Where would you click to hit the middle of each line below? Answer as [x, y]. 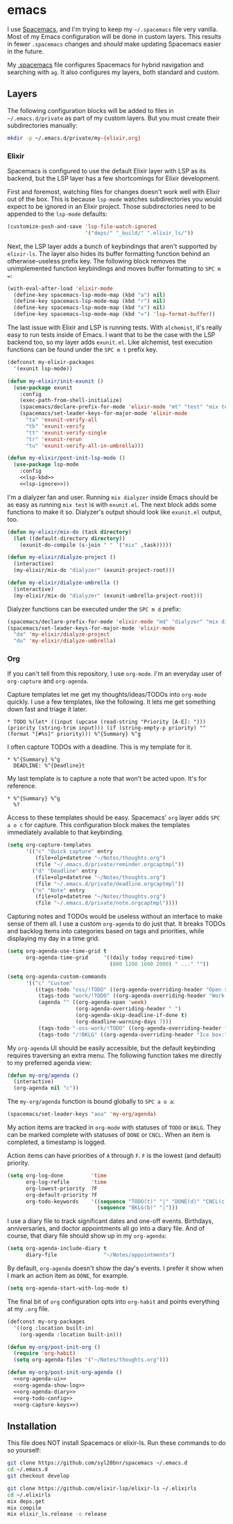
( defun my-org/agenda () [43, 1075]
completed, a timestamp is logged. [57, 1142]
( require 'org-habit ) [45, 1353]
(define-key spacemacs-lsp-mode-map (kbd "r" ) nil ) [90, 301]
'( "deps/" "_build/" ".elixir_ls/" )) [139, 233]
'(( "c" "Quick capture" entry [69, 851]
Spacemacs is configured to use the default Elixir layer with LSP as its [107, 171]
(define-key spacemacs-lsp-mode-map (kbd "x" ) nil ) [90, 308]
